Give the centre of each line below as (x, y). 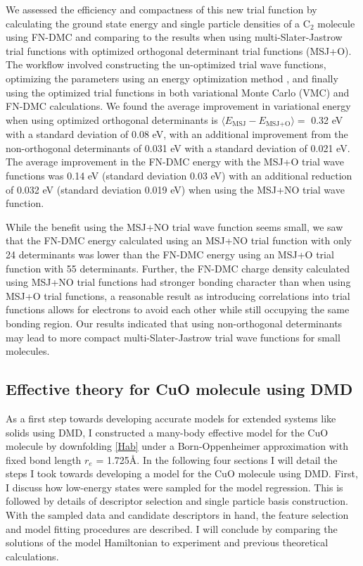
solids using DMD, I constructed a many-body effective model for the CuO (167, 432)
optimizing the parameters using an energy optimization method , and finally (172, 78)
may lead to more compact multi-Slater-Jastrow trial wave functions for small (173, 337)
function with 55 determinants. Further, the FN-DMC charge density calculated (178, 268)
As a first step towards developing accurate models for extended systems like (171, 418)
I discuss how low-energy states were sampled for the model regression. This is (174, 487)
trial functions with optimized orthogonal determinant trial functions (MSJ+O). (179, 50)
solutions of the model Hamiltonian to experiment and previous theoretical (167, 542)
